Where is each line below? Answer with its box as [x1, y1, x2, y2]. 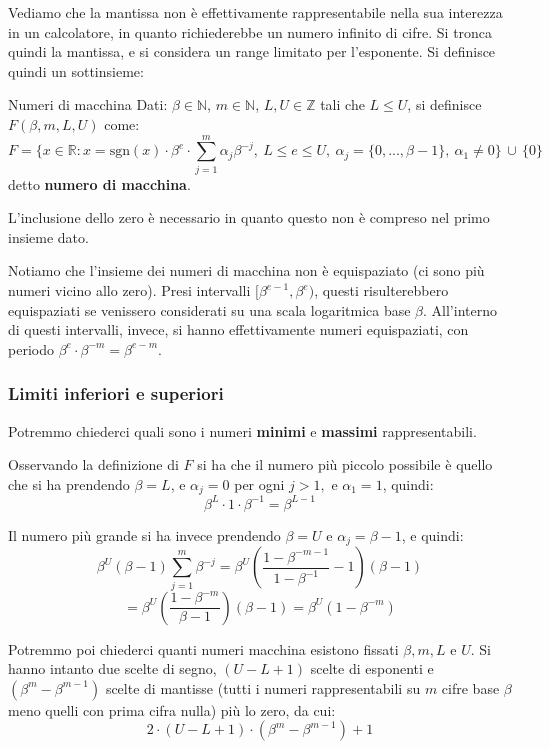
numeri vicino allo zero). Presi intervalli [8, 280, 251, 301]
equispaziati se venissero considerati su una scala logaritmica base [8, 299, 411, 320]
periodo [8, 338, 54, 359]
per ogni [234, 473, 285, 494]
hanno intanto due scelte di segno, [8, 658, 217, 679]
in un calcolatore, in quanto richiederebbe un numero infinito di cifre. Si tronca [8, 21, 493, 42]
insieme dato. [8, 226, 89, 247]
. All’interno [423, 299, 497, 320]
